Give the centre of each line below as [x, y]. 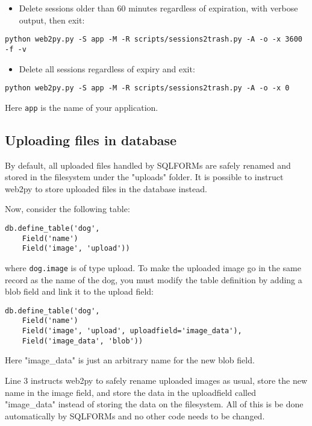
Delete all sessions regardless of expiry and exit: [107, 68]
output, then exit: [52, 20]
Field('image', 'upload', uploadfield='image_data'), [132, 331]
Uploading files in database [91, 139]
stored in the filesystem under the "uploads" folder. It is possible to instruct [144, 177]
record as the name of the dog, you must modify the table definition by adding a [154, 279]
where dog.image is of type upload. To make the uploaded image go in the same [153, 267]
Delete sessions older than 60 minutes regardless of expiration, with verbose [158, 8]
